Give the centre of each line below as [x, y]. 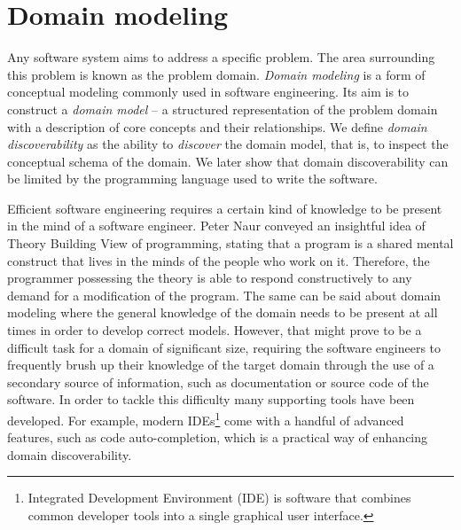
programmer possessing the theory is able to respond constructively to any [210, 278]
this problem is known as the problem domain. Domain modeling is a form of [216, 74]
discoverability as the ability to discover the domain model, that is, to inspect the [228, 144]
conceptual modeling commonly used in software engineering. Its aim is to [208, 92]
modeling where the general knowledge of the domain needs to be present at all [223, 312]
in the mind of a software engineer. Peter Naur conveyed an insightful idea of [216, 226]
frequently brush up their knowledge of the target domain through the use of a [221, 365]
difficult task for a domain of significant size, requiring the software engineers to [224, 347]
